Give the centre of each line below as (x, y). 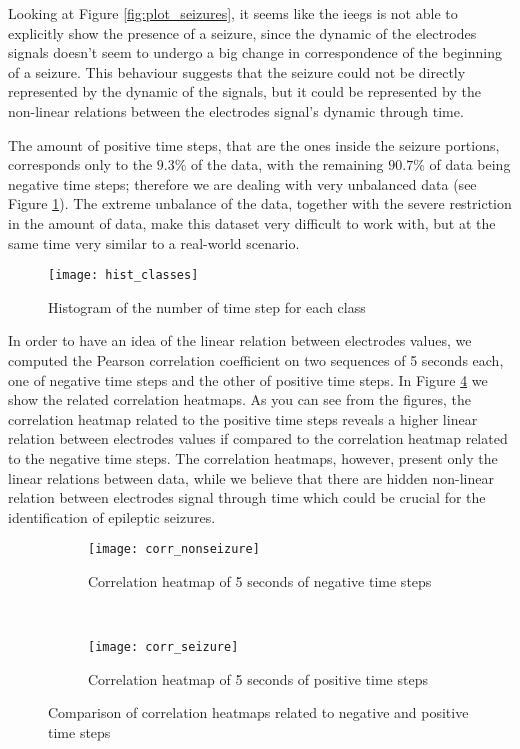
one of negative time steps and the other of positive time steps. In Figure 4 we (248, 379)
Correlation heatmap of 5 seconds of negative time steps (260, 580)
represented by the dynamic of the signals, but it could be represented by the (244, 91)
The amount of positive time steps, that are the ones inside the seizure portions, (254, 144)
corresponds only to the (80, 164)
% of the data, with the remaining (279, 164)
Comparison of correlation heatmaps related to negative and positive (258, 712)
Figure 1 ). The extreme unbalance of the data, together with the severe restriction (260, 203)
